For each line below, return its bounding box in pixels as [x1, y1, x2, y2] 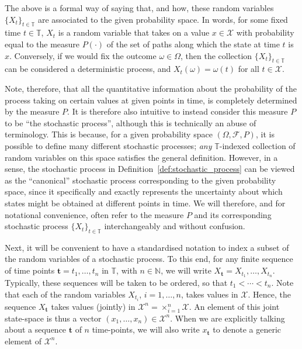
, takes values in [180, 288, 238, 300]
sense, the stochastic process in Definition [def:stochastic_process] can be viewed [5, 163, 295, 175]
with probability [236, 26, 294, 39]
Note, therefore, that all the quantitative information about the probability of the [5, 82, 297, 94]
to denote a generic [213, 323, 281, 336]
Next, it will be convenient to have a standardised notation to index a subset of [5, 241, 289, 253]
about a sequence [5, 323, 67, 336]
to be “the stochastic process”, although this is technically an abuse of [5, 116, 256, 129]
